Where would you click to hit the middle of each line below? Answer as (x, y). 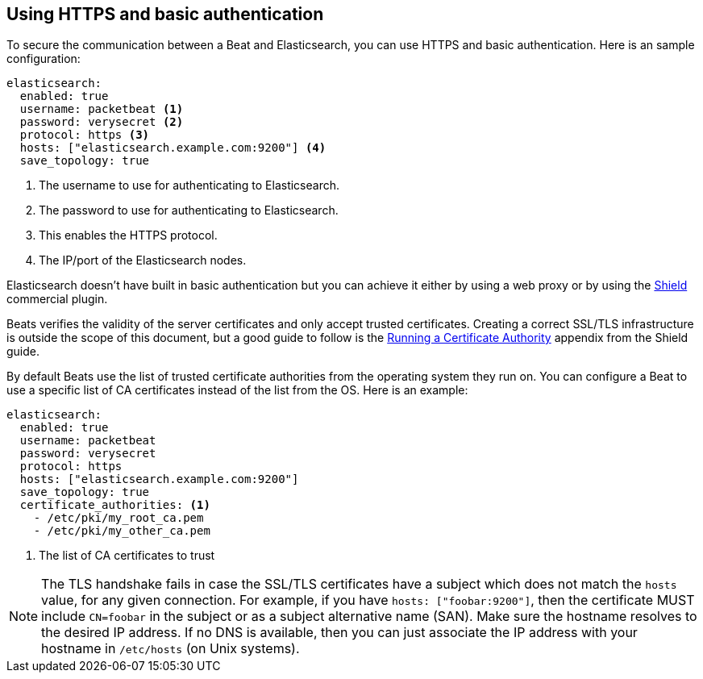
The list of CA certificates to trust (127, 556)
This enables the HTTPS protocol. (128, 235)
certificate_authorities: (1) (115, 505)
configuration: (44, 59)
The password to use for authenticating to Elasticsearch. (189, 210)
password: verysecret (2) (102, 122)
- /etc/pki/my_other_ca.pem (122, 531)
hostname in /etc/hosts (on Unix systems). (171, 649)
